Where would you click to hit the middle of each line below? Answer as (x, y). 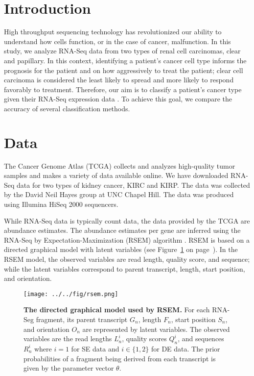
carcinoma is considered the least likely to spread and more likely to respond (119, 80)
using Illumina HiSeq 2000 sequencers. (61, 204)
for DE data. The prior (185, 348)
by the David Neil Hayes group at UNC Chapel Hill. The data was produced (119, 194)
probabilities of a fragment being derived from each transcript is (120, 358)
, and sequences (201, 338)
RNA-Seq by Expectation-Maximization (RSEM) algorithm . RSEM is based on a (127, 239)
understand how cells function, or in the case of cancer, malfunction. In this (117, 41)
